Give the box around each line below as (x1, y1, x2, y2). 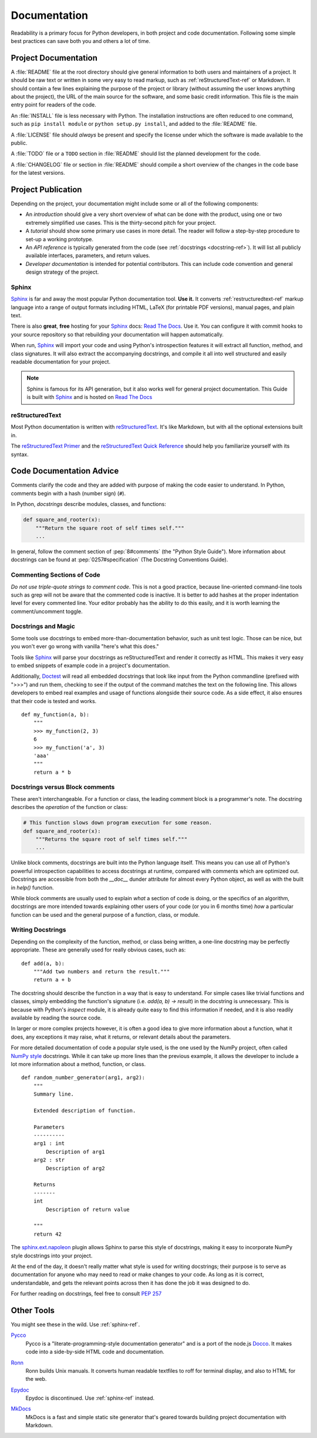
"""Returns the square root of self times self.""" (35, 835, 188, 843)
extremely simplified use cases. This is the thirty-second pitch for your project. (25, 219, 217, 226)
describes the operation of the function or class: (11, 804, 128, 811)
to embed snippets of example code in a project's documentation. (11, 662, 170, 669)
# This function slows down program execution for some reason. (23, 820, 213, 826)
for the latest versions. (11, 169, 65, 177)
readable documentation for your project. (11, 358, 111, 365)
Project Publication (11, 184, 82, 194)
